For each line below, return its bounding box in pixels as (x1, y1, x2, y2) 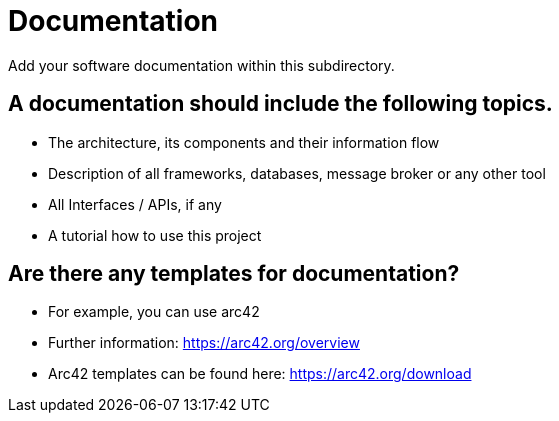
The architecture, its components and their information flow (48, 133, 440, 151)
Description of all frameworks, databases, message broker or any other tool (48, 164, 546, 182)
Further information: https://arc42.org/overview (48, 334, 360, 352)
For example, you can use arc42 (48, 303, 260, 321)
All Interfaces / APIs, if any (48, 195, 222, 213)
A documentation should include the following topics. (8, 91, 553, 117)
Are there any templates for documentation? (8, 261, 460, 287)
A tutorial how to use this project (48, 226, 262, 244)
